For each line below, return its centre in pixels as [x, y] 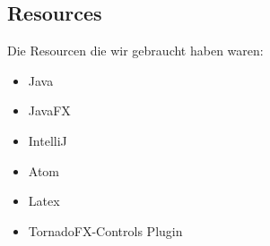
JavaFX [49, 110]
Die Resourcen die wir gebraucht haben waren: [135, 51]
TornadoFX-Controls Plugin [105, 230]
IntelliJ [48, 140]
